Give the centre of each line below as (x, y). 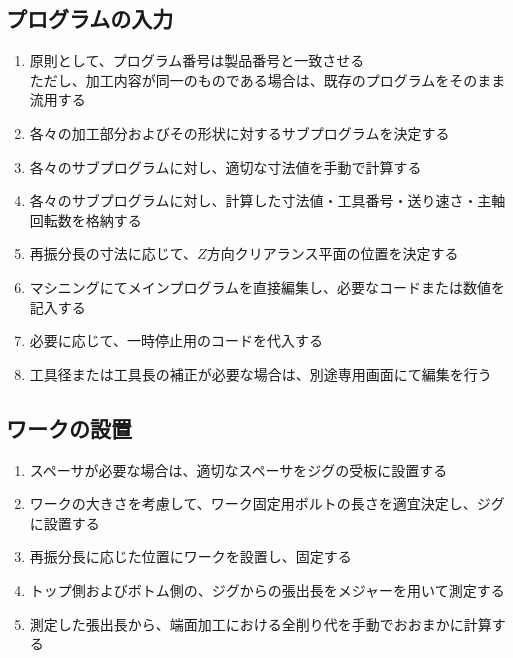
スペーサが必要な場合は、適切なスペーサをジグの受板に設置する (238, 469)
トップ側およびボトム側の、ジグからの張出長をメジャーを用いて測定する (267, 589)
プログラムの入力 (90, 18)
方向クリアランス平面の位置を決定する (332, 253)
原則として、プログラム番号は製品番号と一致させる (197, 60)
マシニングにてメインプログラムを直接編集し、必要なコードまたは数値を (267, 286)
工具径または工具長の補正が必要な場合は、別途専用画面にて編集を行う (260, 373)
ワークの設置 (69, 427)
